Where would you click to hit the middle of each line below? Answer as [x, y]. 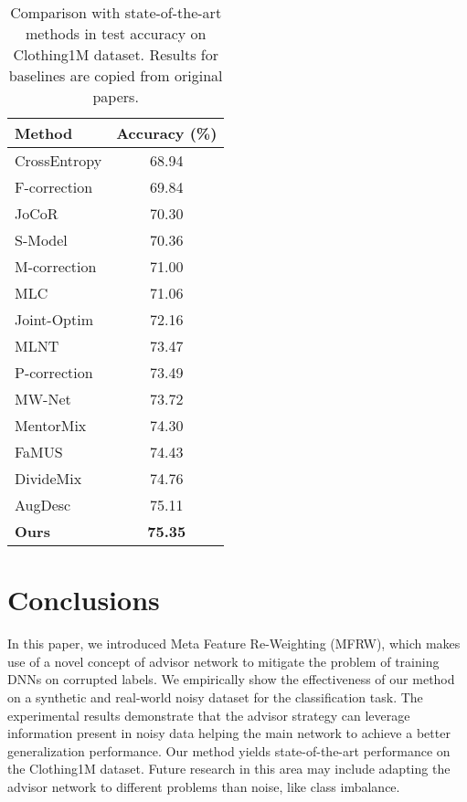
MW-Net [43, 399]
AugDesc [43, 505]
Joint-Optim [54, 319]
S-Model [41, 240]
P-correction [54, 372]
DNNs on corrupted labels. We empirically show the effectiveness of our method [231, 679]
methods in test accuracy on [116, 33]
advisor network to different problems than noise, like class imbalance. [204, 786]
